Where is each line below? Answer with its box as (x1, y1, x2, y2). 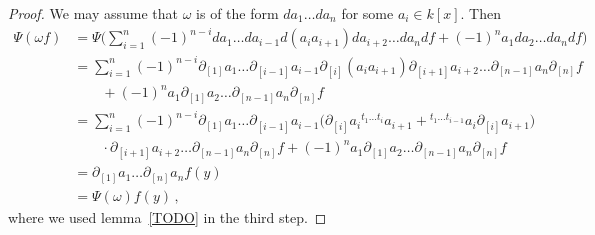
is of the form (196, 3, 279, 23)
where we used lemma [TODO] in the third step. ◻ (8, 206, 327, 227)
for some (341, 3, 394, 23)
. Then (460, 3, 501, 23)
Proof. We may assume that (8, 3, 179, 23)
